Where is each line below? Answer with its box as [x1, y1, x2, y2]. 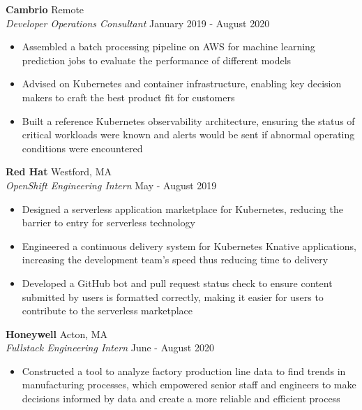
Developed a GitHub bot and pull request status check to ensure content [22, 275, 333, 290]
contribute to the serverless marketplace [22, 303, 193, 318]
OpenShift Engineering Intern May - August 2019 [6, 177, 217, 192]
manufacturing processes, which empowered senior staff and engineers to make [22, 377, 356, 392]
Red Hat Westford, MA [6, 164, 112, 179]
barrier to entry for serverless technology [22, 215, 196, 230]
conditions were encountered [22, 140, 143, 155]
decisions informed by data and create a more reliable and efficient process [22, 391, 340, 406]
